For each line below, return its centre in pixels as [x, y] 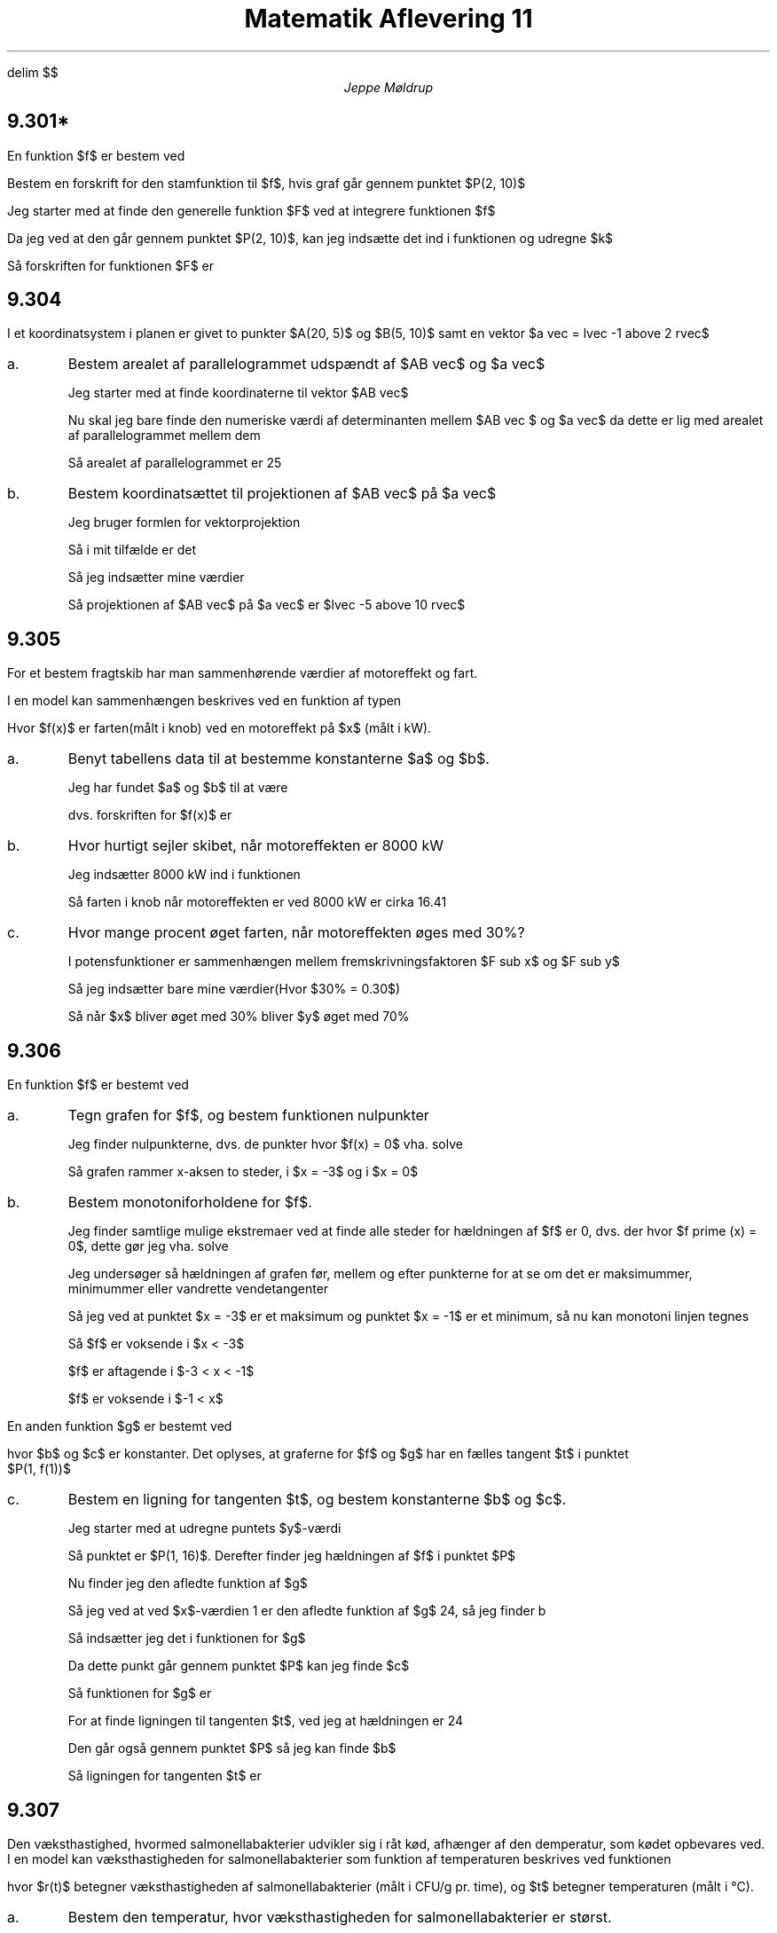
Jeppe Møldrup [388, 87]
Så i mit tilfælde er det [132, 550]
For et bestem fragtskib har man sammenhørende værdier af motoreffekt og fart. [243, 673]
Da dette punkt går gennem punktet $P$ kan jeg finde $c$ [239, 1666]
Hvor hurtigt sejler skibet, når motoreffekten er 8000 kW [255, 846]
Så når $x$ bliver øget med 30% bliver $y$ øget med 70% [239, 1017]
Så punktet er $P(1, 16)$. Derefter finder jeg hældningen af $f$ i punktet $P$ [292, 1556]
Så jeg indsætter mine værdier [156, 578]
